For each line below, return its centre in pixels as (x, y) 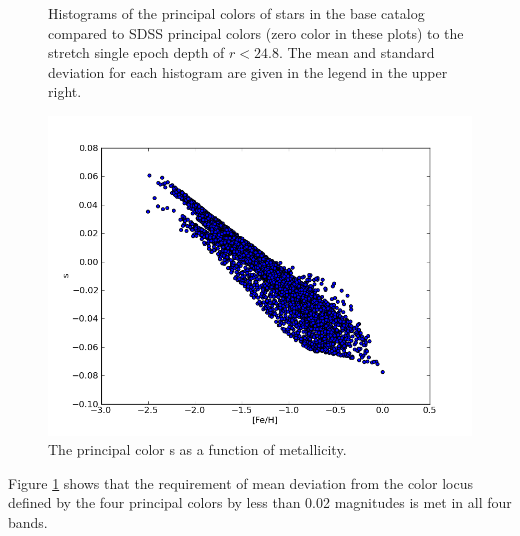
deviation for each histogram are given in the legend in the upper (248, 71)
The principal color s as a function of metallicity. (197, 449)
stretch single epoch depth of (136, 52)
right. (65, 91)
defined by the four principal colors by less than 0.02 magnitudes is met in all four (260, 502)
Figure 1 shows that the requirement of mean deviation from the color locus (240, 482)
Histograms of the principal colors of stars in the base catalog (236, 13)
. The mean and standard (356, 52)
